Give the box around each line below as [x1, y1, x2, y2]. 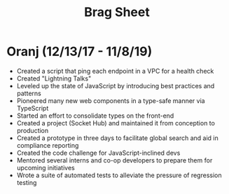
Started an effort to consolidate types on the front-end [16, 111, 174, 120]
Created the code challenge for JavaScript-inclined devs [16, 148, 181, 157]
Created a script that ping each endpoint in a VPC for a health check [16, 67, 214, 75]
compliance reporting [16, 141, 79, 149]
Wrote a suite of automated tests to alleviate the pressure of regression [16, 171, 222, 179]
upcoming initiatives [16, 163, 75, 172]
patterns [16, 89, 41, 97]
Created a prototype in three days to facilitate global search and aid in [16, 134, 218, 142]
